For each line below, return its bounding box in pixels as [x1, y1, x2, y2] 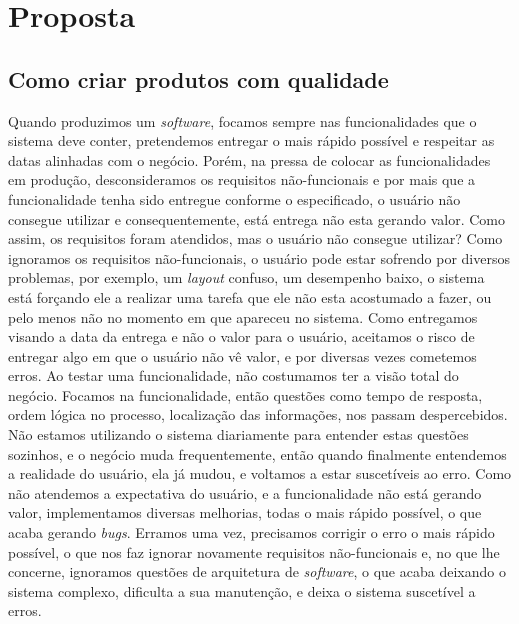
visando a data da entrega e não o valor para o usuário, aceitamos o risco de [8, 326, 475, 347]
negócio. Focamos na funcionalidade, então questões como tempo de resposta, [8, 384, 483, 405]
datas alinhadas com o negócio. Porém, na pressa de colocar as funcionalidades [8, 149, 491, 170]
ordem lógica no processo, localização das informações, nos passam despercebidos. [8, 404, 508, 425]
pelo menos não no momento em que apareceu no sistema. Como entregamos [8, 306, 478, 327]
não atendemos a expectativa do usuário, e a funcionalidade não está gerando [8, 482, 482, 503]
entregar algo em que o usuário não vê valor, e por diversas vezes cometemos [8, 345, 477, 366]
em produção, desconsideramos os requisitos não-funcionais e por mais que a [8, 169, 476, 190]
